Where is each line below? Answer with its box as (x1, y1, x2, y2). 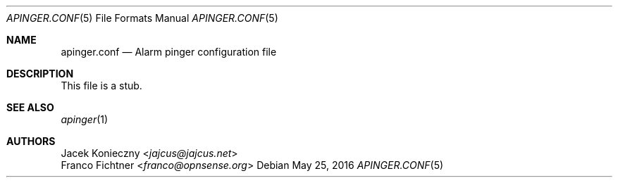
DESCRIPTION (6, 68, 74, 80)
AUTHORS (6, 135, 56, 147)
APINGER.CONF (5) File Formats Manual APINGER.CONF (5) (6, 12, 278, 24)
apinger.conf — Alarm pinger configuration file (61, 46, 277, 58)
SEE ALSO (6, 101, 54, 113)
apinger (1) (61, 113, 109, 125)
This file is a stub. (61, 80, 142, 91)
